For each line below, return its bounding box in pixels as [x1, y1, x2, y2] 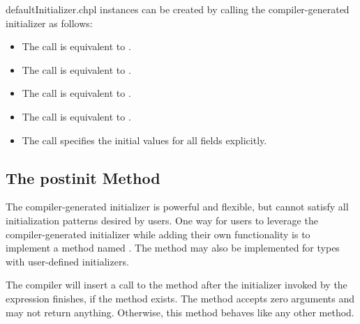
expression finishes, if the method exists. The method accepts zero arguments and [6, 291, 355, 305]
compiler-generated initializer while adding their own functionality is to [6, 226, 310, 241]
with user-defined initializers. [6, 254, 129, 268]
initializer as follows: [6, 15, 93, 30]
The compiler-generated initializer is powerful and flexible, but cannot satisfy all [6, 199, 349, 214]
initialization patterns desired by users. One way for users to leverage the [6, 213, 318, 227]
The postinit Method [6, 167, 160, 188]
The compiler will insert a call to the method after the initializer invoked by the [6, 277, 347, 292]
